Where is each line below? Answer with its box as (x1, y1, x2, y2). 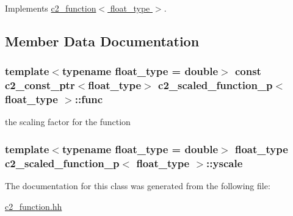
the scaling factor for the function (5, 115, 131, 128)
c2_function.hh (5, 200, 62, 212)
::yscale (206, 155, 243, 170)
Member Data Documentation (5, 31, 200, 50)
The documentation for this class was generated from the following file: (5, 179, 270, 192)
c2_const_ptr (5, 77, 75, 93)
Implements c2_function (5, 2, 96, 14)
